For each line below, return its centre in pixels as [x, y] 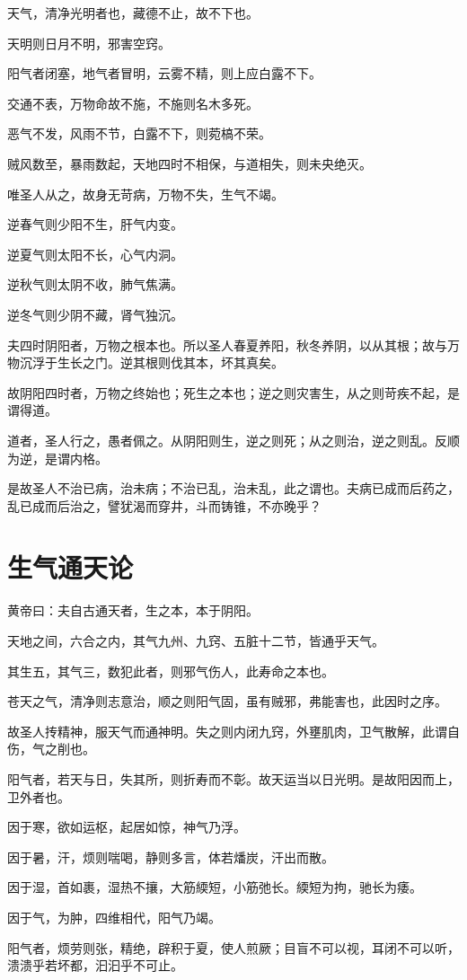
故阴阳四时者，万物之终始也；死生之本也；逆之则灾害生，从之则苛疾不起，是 [233, 392]
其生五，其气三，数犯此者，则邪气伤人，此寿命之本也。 [171, 671]
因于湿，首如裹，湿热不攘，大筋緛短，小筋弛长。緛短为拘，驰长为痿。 [215, 887]
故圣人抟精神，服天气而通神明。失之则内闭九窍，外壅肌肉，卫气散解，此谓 [227, 731]
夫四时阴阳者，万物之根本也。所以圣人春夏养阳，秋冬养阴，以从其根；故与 [227, 344]
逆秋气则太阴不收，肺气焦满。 [95, 284]
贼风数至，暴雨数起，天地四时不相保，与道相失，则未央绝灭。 [189, 163]
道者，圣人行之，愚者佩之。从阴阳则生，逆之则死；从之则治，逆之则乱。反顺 [233, 440]
